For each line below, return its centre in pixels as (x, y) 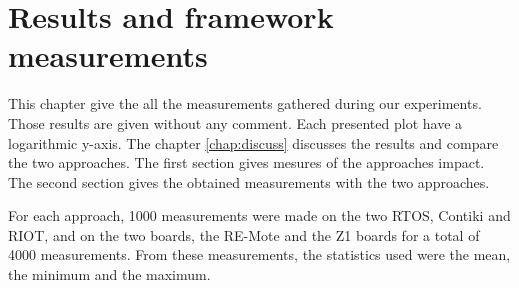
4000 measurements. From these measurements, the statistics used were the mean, (259, 254)
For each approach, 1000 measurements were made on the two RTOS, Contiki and (259, 215)
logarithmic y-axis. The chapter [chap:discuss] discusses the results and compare (253, 142)
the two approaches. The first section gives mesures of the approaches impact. (246, 162)
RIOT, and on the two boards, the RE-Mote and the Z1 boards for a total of (244, 234)
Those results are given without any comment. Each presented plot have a (235, 122)
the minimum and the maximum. (109, 274)
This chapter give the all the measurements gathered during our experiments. (245, 103)
